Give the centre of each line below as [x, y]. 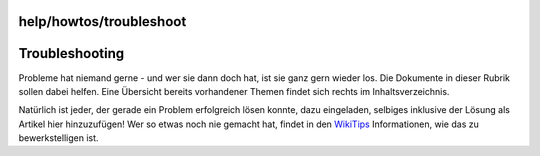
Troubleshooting [71, 53]
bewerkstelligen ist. [58, 138]
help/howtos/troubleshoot [102, 21]
